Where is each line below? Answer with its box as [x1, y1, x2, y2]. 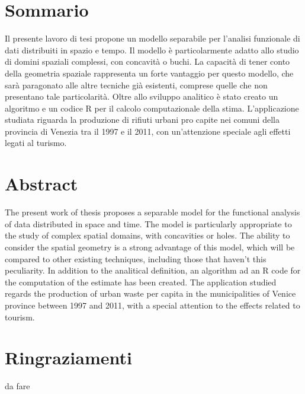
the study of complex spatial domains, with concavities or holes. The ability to [5, 229, 290, 242]
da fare [5, 380, 30, 392]
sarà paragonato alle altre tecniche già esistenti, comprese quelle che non [5, 78, 268, 91]
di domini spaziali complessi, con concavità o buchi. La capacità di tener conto [5, 55, 290, 68]
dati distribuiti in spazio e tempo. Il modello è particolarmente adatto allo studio [5, 43, 299, 56]
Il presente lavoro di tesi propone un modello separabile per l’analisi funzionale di [5, 32, 300, 45]
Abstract [5, 171, 78, 196]
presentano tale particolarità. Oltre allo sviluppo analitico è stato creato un [5, 90, 278, 103]
